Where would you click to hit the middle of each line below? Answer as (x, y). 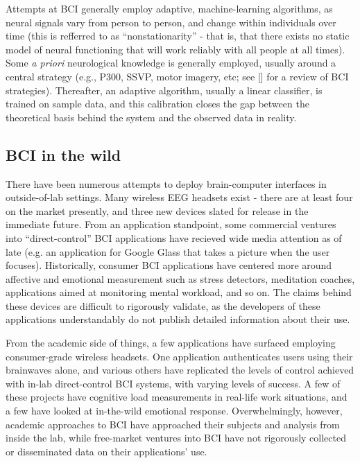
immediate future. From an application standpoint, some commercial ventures (171, 224)
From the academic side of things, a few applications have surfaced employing (171, 343)
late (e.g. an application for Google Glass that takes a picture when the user (168, 251)
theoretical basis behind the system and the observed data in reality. (151, 117)
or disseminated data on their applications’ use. (106, 451)
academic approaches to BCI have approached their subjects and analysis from (173, 424)
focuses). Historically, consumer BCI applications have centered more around (169, 265)
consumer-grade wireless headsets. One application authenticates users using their (179, 356)
